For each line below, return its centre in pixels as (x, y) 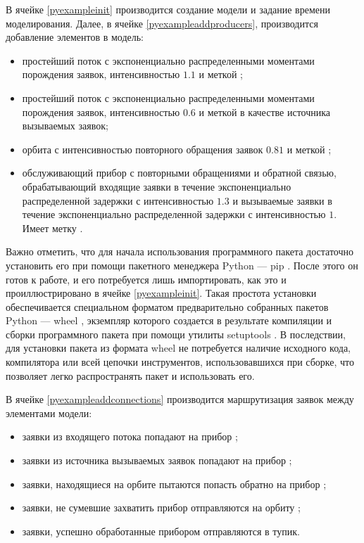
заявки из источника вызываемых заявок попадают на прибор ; (157, 460)
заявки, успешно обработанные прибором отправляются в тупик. (161, 531)
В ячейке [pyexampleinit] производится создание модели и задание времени (168, 9)
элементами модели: (49, 413)
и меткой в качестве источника (265, 111)
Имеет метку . (52, 228)
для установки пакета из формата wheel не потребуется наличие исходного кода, (178, 348)
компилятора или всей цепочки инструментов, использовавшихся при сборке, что (180, 362)
